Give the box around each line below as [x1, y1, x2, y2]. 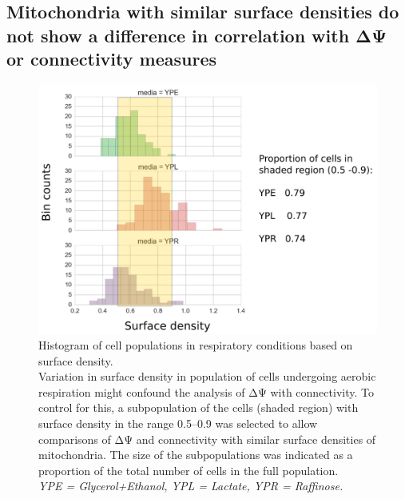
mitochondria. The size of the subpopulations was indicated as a [38, 446, 353, 463]
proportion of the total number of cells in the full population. [38, 461, 339, 478]
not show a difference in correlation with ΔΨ [6, 22, 387, 47]
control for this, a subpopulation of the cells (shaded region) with [38, 399, 359, 416]
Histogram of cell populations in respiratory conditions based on [38, 336, 353, 353]
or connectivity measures [6, 46, 216, 71]
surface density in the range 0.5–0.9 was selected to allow [38, 414, 318, 431]
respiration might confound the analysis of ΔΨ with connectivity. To [38, 383, 374, 400]
